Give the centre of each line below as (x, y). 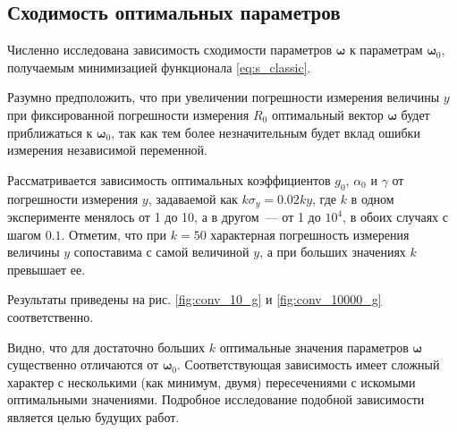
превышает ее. (47, 269)
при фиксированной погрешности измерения (128, 114)
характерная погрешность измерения (310, 234)
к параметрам (386, 50)
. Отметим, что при (114, 234)
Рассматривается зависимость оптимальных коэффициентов (169, 179)
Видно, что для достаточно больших (106, 347)
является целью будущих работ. (93, 416)
